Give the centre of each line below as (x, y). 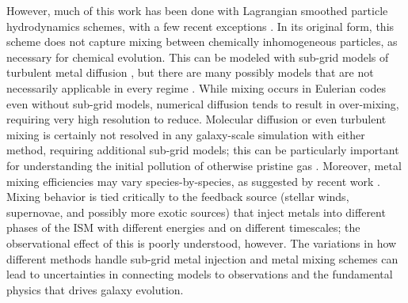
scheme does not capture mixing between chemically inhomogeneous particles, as (202, 42)
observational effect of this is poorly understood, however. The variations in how (202, 242)
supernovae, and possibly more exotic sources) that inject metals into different (196, 212)
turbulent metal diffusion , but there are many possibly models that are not (190, 72)
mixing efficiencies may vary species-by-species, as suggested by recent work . (193, 181)
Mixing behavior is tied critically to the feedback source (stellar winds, (178, 197)
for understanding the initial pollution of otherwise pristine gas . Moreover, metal (204, 165)
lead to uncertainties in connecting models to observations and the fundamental (200, 274)
